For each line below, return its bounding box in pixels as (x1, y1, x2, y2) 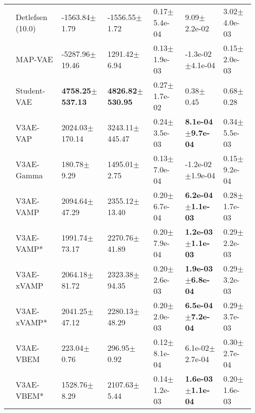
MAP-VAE (16, 53, 53, 65)
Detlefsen (16, 11, 48, 23)
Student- (16, 84, 46, 96)
